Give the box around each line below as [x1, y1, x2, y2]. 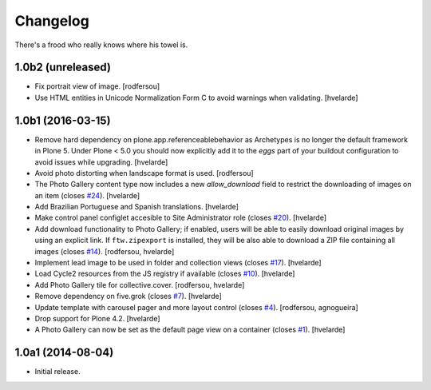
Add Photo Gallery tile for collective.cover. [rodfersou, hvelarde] [34, 280, 245, 289]
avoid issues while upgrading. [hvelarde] [34, 157, 168, 167]
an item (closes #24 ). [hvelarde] [34, 190, 140, 200]
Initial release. [34, 367, 81, 376]
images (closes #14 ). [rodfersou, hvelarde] [34, 246, 175, 256]
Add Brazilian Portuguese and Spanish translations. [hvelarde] [34, 202, 239, 212]
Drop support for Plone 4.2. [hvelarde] [34, 314, 160, 323]
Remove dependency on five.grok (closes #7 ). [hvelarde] [34, 292, 223, 301]
